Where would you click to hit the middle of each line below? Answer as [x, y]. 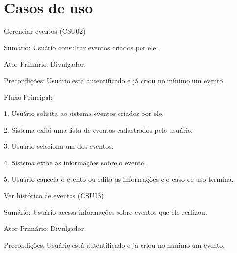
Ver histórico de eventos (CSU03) [54, 195]
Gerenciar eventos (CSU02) [45, 31]
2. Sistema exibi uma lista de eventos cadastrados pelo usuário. [98, 129]
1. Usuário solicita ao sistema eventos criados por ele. [84, 113]
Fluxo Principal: [28, 97]
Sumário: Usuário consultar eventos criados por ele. [81, 47]
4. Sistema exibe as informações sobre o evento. [75, 162]
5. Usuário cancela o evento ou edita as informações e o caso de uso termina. [119, 179]
